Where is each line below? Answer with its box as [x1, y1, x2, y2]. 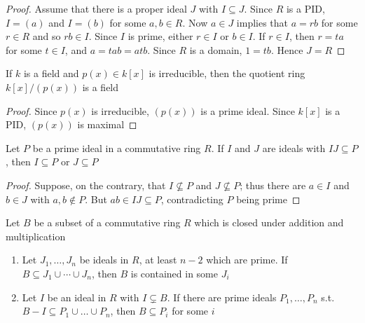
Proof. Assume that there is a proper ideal [6, 1, 187, 15]
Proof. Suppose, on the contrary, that [6, 177, 166, 192]
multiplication [6, 228, 66, 243]
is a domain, [189, 42, 242, 57]
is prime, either [128, 29, 193, 43]
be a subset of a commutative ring [34, 215, 181, 230]
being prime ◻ [236, 191, 301, 206]
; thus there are [240, 177, 306, 192]
